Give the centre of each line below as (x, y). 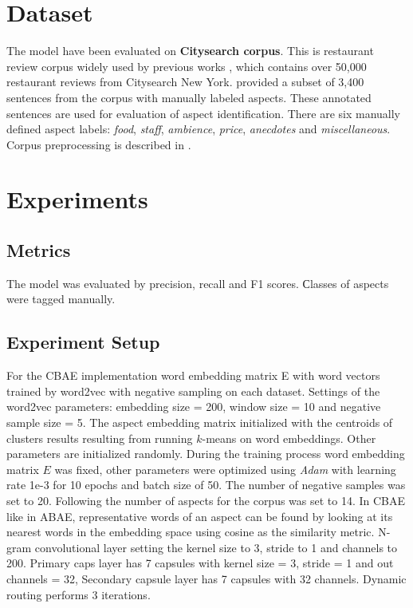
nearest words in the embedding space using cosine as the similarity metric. (191, 532)
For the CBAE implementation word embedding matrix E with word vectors (193, 375)
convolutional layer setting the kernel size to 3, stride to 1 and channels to (216, 547)
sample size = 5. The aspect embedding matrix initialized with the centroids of (200, 422)
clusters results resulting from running (100, 438)
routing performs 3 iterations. (79, 594)
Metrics (39, 250)
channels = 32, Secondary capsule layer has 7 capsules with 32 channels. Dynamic (206, 578)
